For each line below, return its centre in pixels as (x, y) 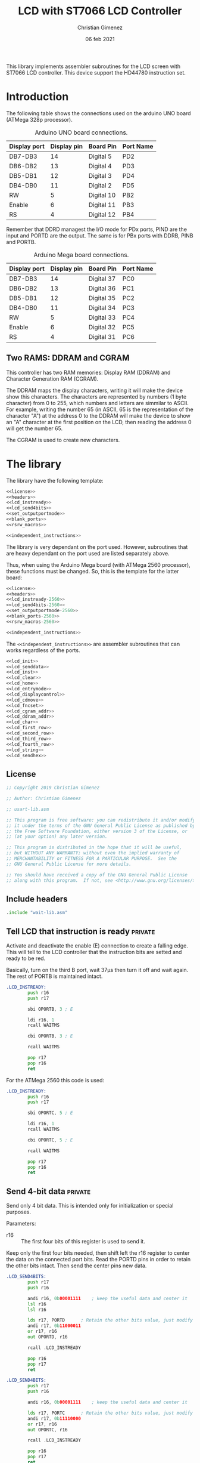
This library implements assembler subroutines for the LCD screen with (93, 66)
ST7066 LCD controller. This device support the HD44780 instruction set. (96, 72)
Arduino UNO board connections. (81, 132)
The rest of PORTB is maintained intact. (54, 976)
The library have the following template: (55, 480)
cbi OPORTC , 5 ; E (50, 1140)
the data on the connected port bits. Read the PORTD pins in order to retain (99, 1260)
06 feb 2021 (100, 39)
